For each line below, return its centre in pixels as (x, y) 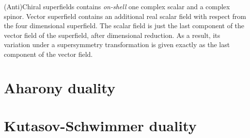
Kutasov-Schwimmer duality (100, 126)
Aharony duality (60, 87)
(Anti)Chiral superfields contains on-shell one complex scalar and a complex (117, 6)
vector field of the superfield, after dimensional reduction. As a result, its (112, 35)
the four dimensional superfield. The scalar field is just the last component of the (124, 26)
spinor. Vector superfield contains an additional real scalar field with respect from (125, 16)
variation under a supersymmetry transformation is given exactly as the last (117, 44)
